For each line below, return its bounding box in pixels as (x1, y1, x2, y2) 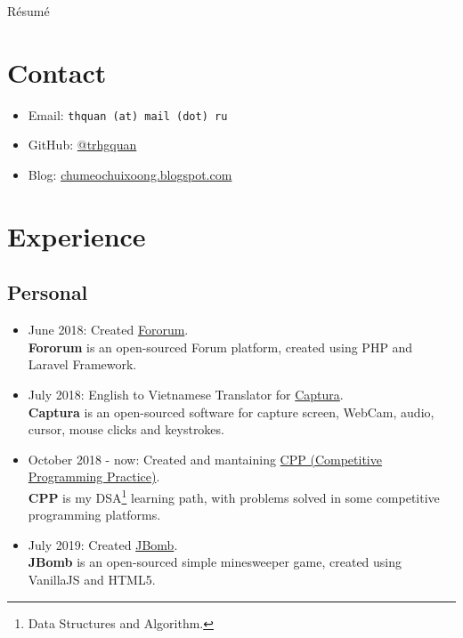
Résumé (7, 2, 50, 20)
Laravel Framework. (28, 355, 137, 374)
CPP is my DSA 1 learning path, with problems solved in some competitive (28, 485, 440, 506)
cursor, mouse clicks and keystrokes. (28, 420, 224, 439)
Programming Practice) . (28, 467, 160, 486)
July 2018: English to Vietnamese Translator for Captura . (28, 384, 344, 403)
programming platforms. (28, 505, 161, 524)
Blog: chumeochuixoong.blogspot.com (28, 165, 232, 183)
